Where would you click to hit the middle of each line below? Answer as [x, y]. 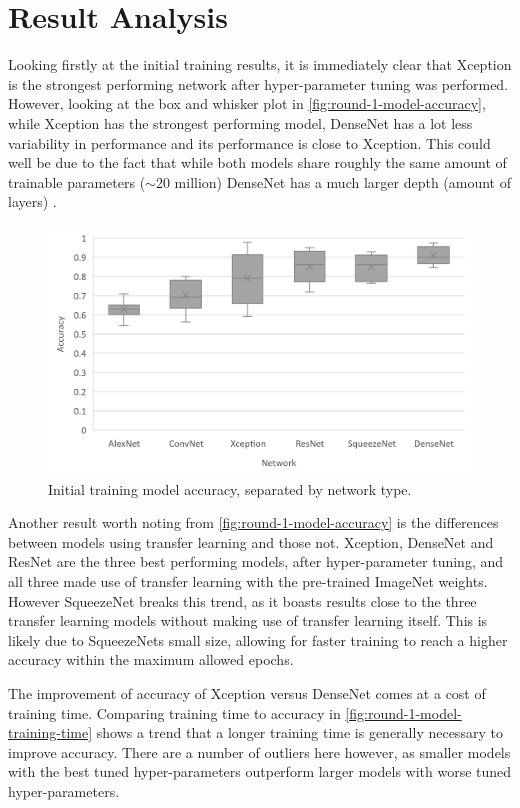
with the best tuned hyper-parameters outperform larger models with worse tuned [260, 771]
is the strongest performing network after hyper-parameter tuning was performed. [258, 83]
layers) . [32, 201]
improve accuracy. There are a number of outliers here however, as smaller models [259, 751]
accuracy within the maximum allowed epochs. [151, 659]
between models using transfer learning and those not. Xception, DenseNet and [251, 541]
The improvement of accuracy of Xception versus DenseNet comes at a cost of [247, 692]
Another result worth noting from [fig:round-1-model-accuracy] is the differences [253, 522]
